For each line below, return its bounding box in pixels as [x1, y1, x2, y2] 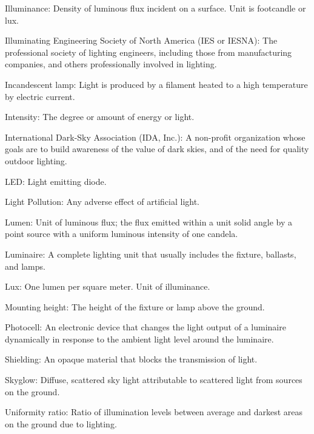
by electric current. [5, 90, 75, 102]
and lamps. [5, 259, 45, 272]
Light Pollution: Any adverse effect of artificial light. [5, 195, 200, 208]
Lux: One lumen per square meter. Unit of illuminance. [5, 280, 210, 293]
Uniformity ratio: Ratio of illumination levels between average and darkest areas [5, 406, 303, 418]
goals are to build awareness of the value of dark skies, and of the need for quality [5, 142, 309, 155]
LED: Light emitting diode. [5, 175, 107, 187]
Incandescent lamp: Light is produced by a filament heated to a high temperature [5, 78, 308, 90]
